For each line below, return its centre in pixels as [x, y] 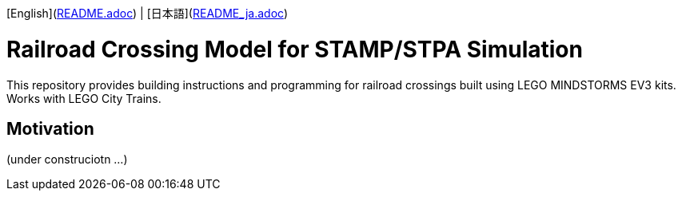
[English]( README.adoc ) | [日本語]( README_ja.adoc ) [148, 13]
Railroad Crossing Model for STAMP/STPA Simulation [295, 49]
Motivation [50, 128]
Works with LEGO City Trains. [84, 98]
